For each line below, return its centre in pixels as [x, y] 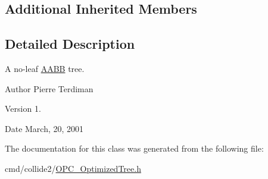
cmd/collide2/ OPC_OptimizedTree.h [73, 168]
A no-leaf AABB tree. [45, 68]
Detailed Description [70, 44]
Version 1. [23, 109]
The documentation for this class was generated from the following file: [134, 148]
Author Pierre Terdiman [49, 88]
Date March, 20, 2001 [44, 128]
